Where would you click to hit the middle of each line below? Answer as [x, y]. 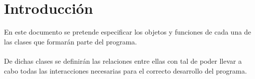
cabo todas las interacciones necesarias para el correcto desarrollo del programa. [126, 70]
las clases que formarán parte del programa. [70, 41]
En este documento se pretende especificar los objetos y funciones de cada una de [128, 32]
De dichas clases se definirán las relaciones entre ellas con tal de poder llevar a [123, 60]
